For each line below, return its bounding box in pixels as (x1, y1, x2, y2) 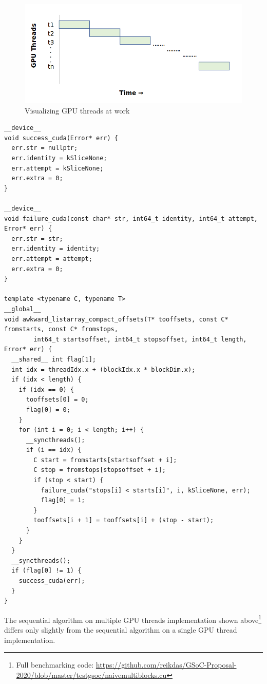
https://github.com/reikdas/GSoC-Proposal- (96, 659, 237, 670)
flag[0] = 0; (26, 406, 70, 413)
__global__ (4, 305, 41, 313)
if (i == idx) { (26, 446, 82, 454)
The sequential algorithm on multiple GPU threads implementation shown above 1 (4, 613, 262, 625)
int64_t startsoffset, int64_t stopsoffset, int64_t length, (33, 335, 247, 343)
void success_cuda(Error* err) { (4, 134, 118, 142)
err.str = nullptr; (11, 144, 78, 152)
